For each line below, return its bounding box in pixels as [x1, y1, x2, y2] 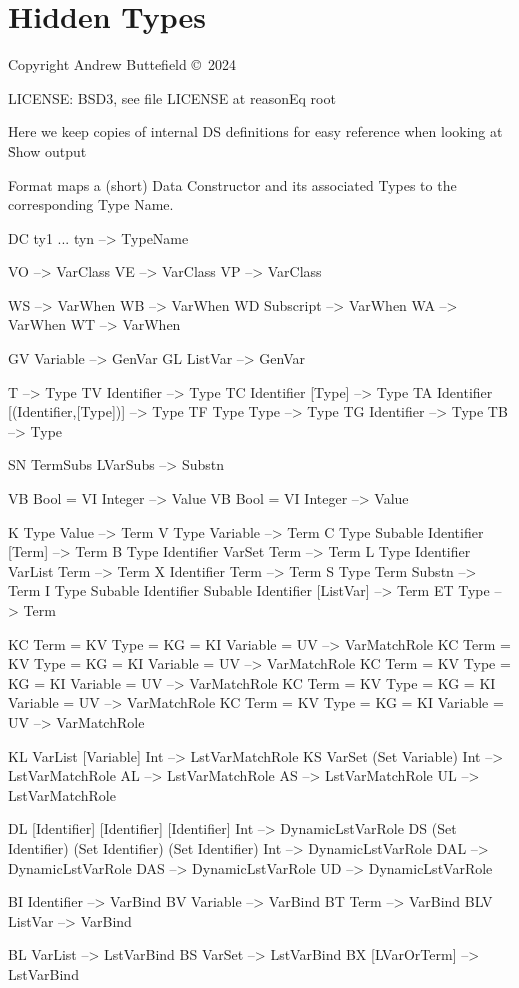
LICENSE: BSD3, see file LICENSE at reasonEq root [8, 87, 336, 108]
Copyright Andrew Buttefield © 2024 [8, 54, 237, 75]
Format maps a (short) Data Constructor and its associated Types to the [8, 174, 457, 195]
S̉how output [8, 140, 87, 161]
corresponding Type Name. [8, 194, 174, 215]
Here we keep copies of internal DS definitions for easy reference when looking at [8, 121, 503, 142]
